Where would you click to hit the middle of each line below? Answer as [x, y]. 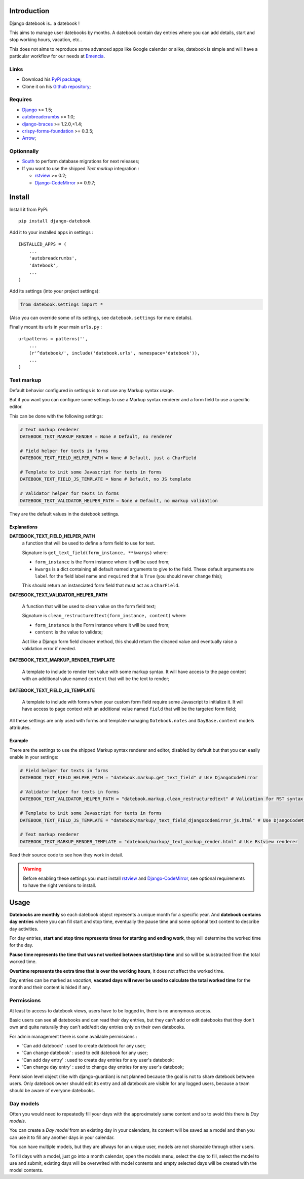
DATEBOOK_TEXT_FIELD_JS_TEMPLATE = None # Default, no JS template [106, 479]
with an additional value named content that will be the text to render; [96, 679]
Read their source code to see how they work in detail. [66, 855]
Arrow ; [29, 138]
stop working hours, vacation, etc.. [46, 40]
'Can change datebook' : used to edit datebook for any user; [85, 1053]
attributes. [20, 728]
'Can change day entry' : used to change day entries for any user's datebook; [103, 1067]
